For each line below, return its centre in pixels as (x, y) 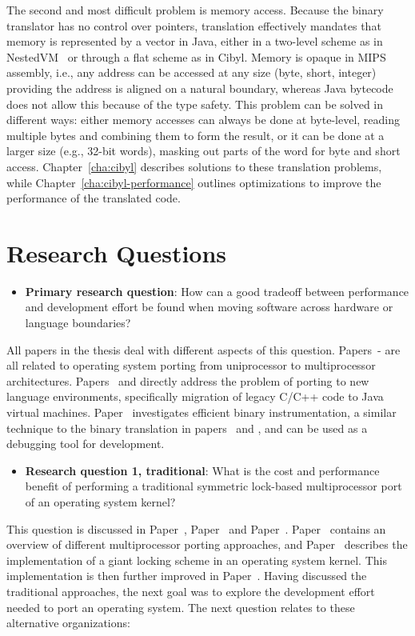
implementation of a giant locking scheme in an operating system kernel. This (197, 560)
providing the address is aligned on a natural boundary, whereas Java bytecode (200, 88)
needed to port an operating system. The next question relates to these (181, 607)
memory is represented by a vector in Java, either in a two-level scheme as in (195, 41)
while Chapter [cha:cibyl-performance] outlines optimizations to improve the (194, 182)
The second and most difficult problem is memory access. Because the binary (195, 10)
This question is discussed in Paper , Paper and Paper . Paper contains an (196, 528)
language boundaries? (78, 323)
